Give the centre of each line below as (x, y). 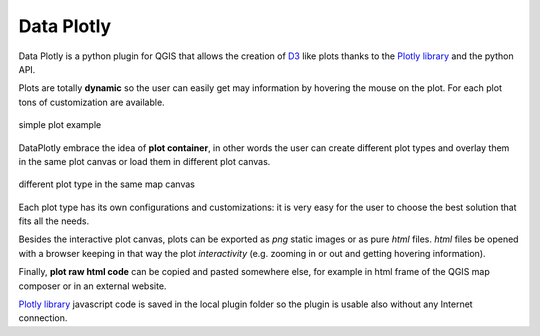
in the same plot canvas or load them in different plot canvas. (144, 161)
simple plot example (60, 125)
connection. (43, 318)
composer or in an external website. (92, 286)
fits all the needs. (54, 221)
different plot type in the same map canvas (106, 184)
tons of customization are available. (91, 102)
